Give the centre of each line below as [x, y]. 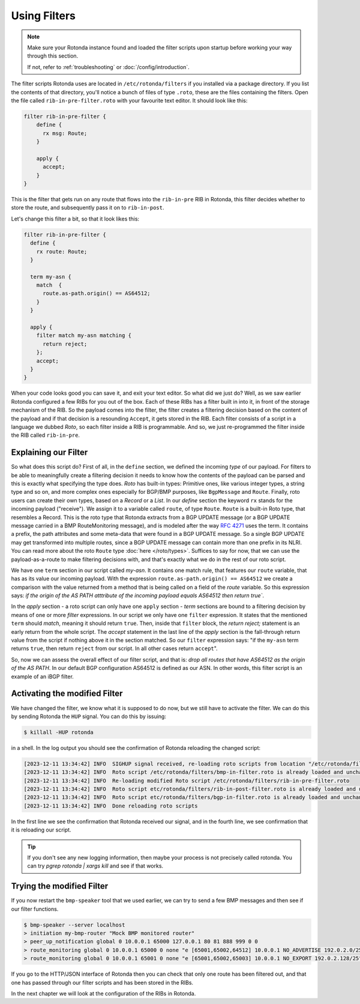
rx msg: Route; [65, 133]
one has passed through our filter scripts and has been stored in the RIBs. [102, 982]
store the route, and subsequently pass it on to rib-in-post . [88, 208]
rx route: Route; [62, 251]
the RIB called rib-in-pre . [46, 435]
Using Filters [43, 16]
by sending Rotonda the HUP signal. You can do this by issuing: [88, 716]
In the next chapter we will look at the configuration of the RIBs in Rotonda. [103, 993]
